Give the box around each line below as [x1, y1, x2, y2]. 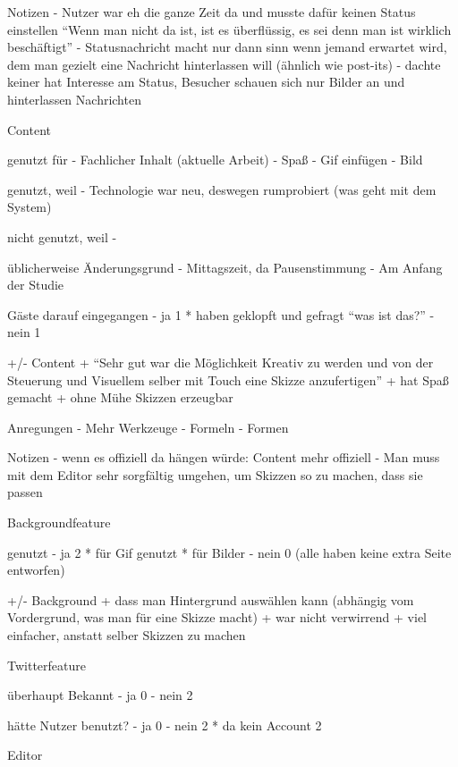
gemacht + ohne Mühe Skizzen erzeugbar [7, 388, 233, 407]
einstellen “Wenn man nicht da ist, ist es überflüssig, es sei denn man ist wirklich [7, 20, 452, 38]
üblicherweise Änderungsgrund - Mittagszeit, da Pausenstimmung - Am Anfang [7, 257, 443, 276]
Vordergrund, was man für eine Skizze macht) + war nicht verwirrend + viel [7, 608, 427, 627]
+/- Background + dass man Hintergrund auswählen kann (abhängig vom [7, 590, 414, 609]
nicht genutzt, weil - [7, 227, 117, 246]
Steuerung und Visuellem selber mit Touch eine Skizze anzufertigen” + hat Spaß [7, 370, 449, 389]
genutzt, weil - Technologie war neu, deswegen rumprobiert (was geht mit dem [7, 180, 437, 198]
